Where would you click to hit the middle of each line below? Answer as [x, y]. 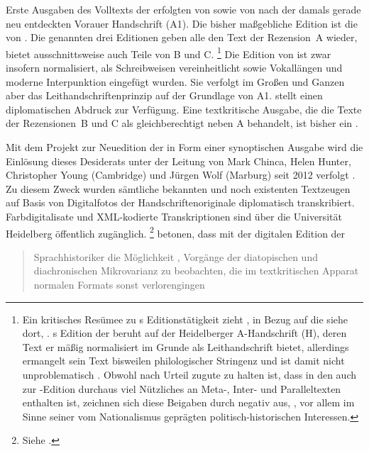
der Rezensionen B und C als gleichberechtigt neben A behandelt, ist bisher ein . [182, 123]
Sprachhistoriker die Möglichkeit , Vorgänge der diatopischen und [176, 256]
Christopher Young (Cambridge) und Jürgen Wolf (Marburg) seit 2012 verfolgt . [181, 175]
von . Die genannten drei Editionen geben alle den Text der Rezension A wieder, [182, 37]
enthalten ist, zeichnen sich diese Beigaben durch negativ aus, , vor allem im [188, 402]
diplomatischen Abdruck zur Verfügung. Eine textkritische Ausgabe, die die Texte [184, 109]
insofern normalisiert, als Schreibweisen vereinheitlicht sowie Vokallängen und [174, 68]
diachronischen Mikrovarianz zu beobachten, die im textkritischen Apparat [196, 271]
